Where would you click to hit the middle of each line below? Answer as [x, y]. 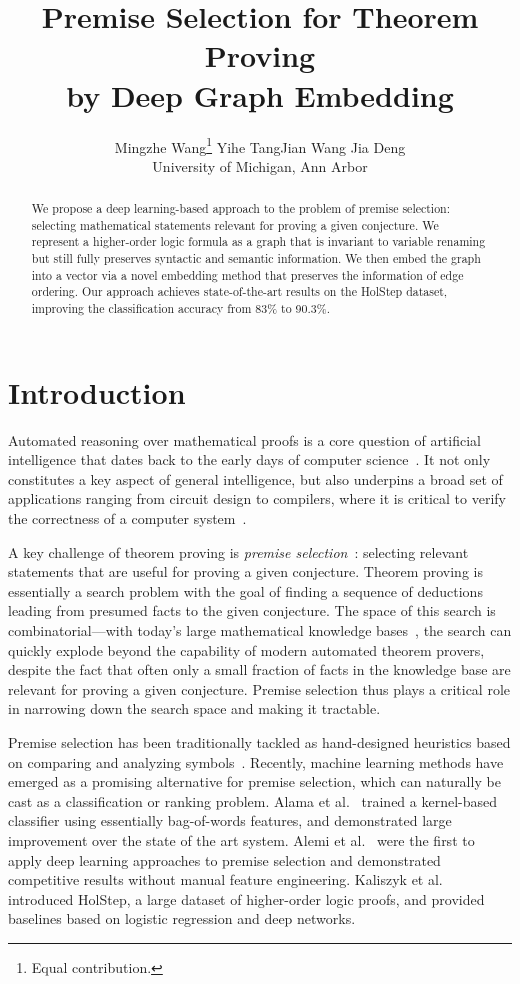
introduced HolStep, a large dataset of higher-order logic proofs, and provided [246, 898]
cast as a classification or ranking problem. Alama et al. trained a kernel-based [253, 800]
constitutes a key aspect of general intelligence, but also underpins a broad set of [255, 478]
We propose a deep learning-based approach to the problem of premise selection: [241, 208]
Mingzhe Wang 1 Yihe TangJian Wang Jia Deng [260, 145]
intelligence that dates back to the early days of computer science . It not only [249, 459]
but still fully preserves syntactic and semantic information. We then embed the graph [256, 258]
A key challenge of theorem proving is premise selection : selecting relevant [238, 551]
